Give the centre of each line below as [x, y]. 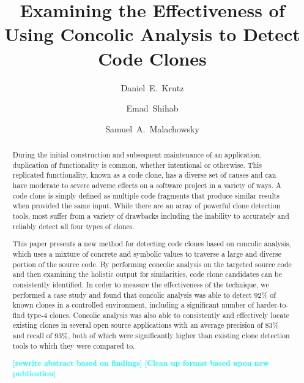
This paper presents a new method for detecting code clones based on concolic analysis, [152, 244]
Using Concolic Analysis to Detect [152, 34]
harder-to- [272, 305]
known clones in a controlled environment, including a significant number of [133, 305]
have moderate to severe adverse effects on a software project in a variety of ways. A [147, 185]
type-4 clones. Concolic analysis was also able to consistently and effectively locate [158, 315]
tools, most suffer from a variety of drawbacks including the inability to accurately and [151, 216]
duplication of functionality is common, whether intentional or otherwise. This [137, 165]
